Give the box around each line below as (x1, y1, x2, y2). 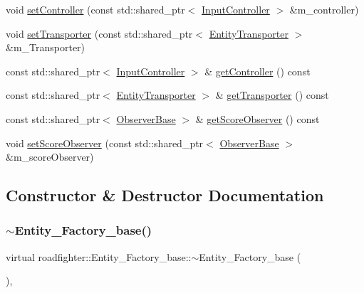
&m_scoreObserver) (6, 149, 94, 164)
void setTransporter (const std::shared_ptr (6, 26, 193, 41)
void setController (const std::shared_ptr (6, 2, 185, 16)
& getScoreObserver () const (195, 111, 320, 126)
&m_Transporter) (6, 40, 85, 55)
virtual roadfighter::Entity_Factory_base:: (6, 249, 192, 264)
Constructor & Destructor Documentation (6, 184, 324, 206)
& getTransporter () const (215, 87, 329, 102)
